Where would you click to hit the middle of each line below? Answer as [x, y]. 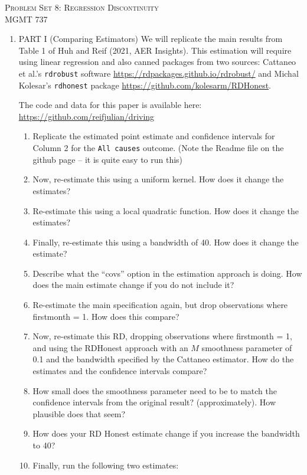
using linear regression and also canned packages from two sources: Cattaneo [157, 62]
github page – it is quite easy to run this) [108, 159]
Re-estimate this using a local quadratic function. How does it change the [166, 210]
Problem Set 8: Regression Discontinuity [82, 7]
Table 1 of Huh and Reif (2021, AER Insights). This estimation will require [155, 50]
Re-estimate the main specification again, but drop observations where [160, 305]
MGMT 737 [26, 19]
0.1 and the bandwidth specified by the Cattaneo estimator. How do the [163, 359]
